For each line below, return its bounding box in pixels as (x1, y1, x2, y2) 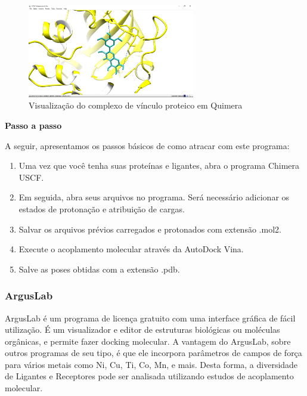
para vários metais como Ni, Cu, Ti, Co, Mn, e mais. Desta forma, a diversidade (5, 358, 298, 370)
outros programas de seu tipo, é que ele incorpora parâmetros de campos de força (5, 346, 302, 359)
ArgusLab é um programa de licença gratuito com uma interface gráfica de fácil (5, 311, 296, 324)
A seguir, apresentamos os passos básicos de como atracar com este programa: (5, 139, 290, 151)
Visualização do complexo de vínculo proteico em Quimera (29, 99, 243, 112)
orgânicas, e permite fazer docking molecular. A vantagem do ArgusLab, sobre (5, 335, 291, 347)
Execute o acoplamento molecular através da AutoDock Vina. (18, 243, 244, 255)
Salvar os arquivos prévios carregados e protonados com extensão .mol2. (18, 222, 281, 235)
